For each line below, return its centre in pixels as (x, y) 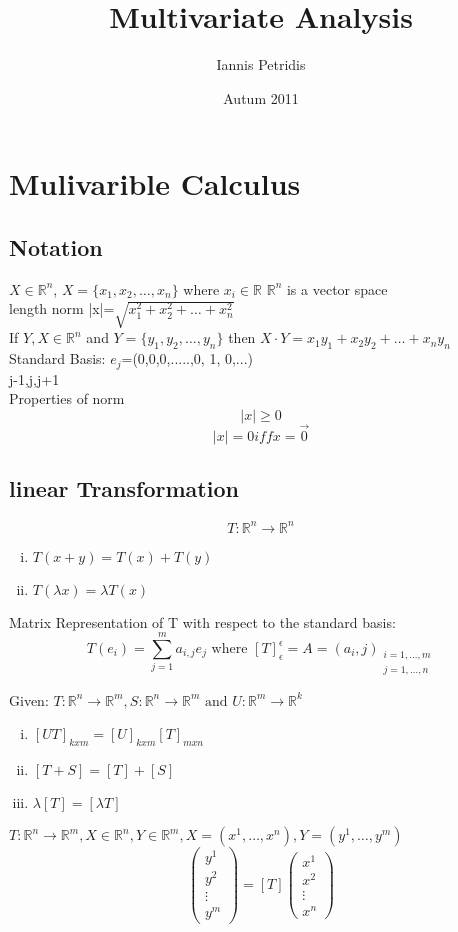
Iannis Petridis (261, 64)
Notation (56, 246)
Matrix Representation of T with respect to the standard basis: (202, 621)
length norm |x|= (62, 308)
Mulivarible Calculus (155, 183)
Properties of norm (67, 398)
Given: (29, 699)
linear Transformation (124, 488)
